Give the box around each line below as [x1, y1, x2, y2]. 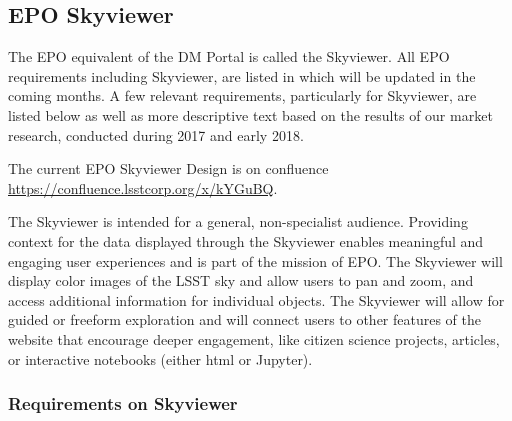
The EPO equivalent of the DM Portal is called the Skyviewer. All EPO [8, 46, 450, 67]
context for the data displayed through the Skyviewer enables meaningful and [8, 230, 484, 251]
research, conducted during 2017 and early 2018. [8, 124, 304, 145]
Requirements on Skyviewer [8, 391, 238, 416]
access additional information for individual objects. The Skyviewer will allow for [8, 289, 505, 310]
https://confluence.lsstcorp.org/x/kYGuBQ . [8, 177, 278, 198]
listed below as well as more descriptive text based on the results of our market [8, 104, 493, 125]
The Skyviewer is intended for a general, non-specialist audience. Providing [8, 211, 468, 232]
